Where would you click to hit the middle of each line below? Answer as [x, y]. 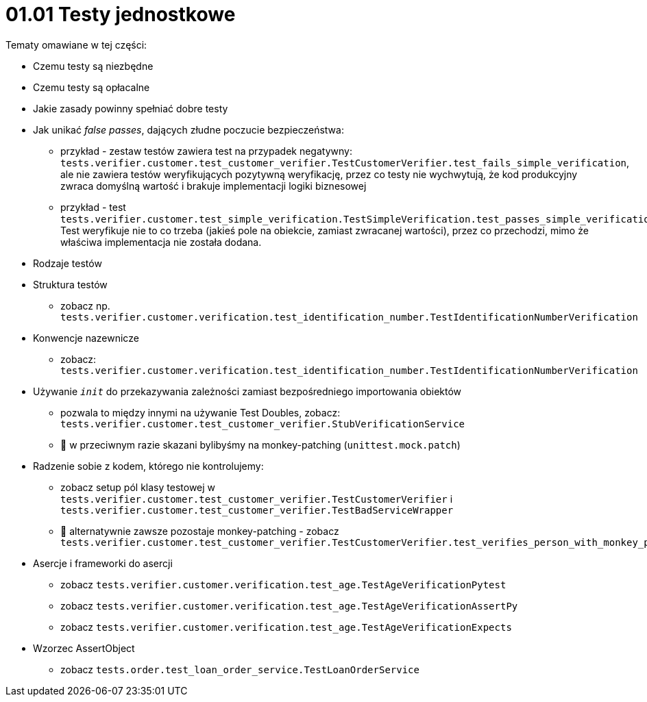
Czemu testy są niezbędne [93, 66]
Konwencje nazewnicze [86, 338]
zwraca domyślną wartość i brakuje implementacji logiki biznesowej [213, 186]
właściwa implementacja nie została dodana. [161, 242]
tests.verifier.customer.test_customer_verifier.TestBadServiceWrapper [257, 510]
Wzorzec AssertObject [84, 648]
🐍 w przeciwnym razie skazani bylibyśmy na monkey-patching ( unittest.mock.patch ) [260, 444]
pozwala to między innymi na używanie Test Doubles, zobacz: [200, 412]
